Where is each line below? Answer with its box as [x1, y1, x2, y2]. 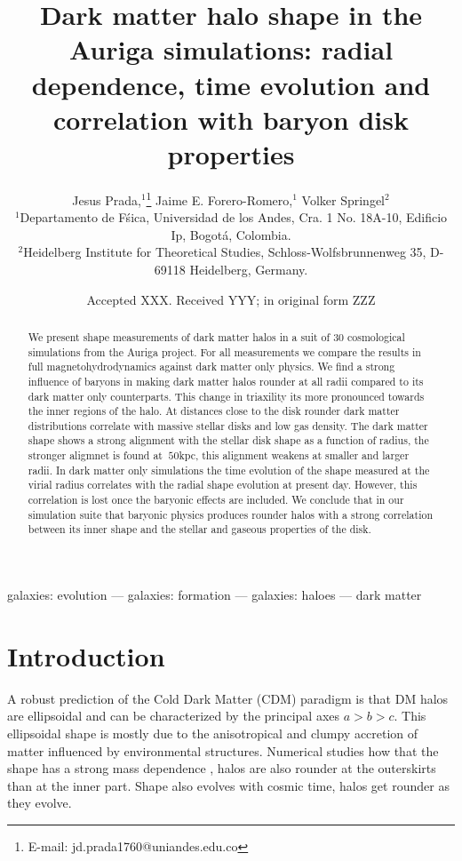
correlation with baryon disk [53, 100, 409, 137]
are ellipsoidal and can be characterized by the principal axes [7, 706, 340, 725]
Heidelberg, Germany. [189, 259, 308, 278]
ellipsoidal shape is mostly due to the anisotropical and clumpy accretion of [7, 723, 418, 742]
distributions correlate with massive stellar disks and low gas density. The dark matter [28, 418, 428, 433]
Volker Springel [301, 190, 385, 209]
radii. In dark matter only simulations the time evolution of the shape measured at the [28, 462, 430, 477]
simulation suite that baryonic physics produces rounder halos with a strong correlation [28, 506, 434, 522]
